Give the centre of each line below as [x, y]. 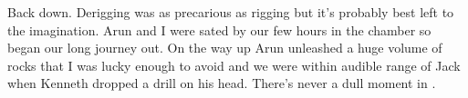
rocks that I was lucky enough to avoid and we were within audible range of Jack [234, 65]
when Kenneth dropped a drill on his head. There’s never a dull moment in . [222, 83]
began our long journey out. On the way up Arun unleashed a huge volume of [225, 48]
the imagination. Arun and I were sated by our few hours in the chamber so [219, 29]
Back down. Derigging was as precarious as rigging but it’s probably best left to [231, 12]
